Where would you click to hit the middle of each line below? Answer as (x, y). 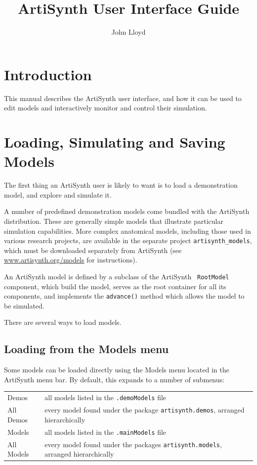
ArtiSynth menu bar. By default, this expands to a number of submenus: (114, 379)
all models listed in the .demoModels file (106, 397)
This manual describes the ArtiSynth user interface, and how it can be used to (123, 98)
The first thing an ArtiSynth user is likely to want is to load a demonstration (121, 185)
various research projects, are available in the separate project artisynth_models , (128, 240)
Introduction (48, 74)
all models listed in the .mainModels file (106, 432)
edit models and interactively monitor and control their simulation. (106, 108)
